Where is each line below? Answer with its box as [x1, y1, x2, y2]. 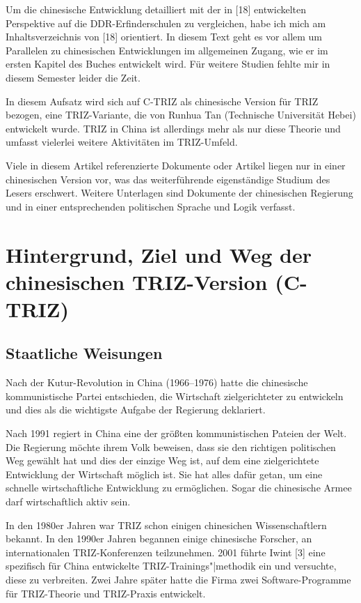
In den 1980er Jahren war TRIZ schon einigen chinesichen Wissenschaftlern [6, 517, 327, 532]
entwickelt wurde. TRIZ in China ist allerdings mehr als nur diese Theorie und [6, 121, 341, 135]
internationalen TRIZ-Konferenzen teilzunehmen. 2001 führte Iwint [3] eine [6, 544, 326, 559]
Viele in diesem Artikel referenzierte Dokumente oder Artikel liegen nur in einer [6, 158, 346, 172]
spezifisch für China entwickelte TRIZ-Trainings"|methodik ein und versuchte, [6, 558, 337, 573]
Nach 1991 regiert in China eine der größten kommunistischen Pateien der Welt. [6, 426, 347, 441]
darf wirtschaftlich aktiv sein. [6, 494, 131, 509]
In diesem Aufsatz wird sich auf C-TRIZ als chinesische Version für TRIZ [6, 93, 319, 108]
